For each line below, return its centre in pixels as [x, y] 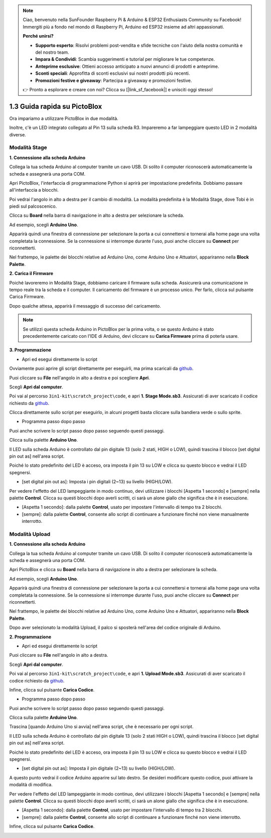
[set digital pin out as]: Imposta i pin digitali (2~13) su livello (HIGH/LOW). [97, 482]
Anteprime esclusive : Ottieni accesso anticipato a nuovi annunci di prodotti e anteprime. [127, 66]
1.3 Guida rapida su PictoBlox [56, 106]
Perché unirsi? [38, 36]
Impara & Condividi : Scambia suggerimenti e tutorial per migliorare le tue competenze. [125, 59]
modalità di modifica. [31, 785]
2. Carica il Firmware [31, 273]
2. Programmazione [30, 637]
